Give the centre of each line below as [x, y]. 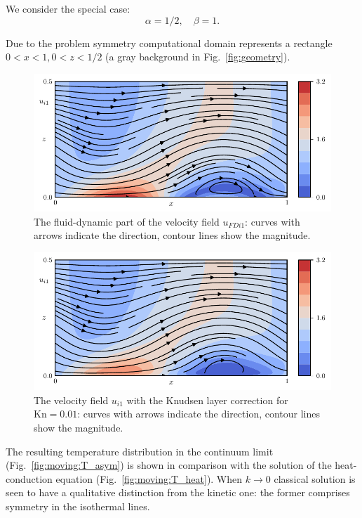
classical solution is [315, 478]
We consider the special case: [68, 8]
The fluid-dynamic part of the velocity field [127, 221]
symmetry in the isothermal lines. [78, 506]
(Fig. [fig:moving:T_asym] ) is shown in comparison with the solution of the [169, 465]
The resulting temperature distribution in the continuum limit [140, 451]
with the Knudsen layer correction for [207, 400]
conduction [29, 478]
